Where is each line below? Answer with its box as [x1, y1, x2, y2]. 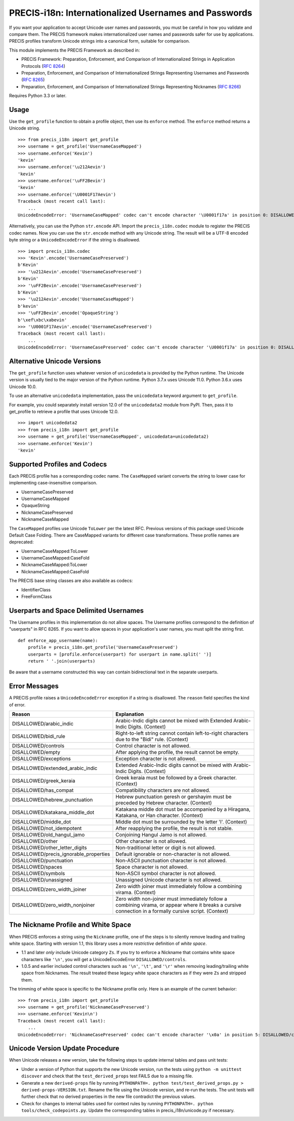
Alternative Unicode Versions [9, 357, 101, 365]
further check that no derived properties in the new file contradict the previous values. [21, 1094, 196, 1099]
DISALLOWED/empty [12, 748, 61, 755]
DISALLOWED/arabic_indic [12, 720, 73, 727]
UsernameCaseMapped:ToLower [21, 548, 88, 554]
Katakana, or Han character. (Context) [115, 812, 203, 819]
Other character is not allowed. [115, 837, 187, 844]
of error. [9, 702, 26, 708]
